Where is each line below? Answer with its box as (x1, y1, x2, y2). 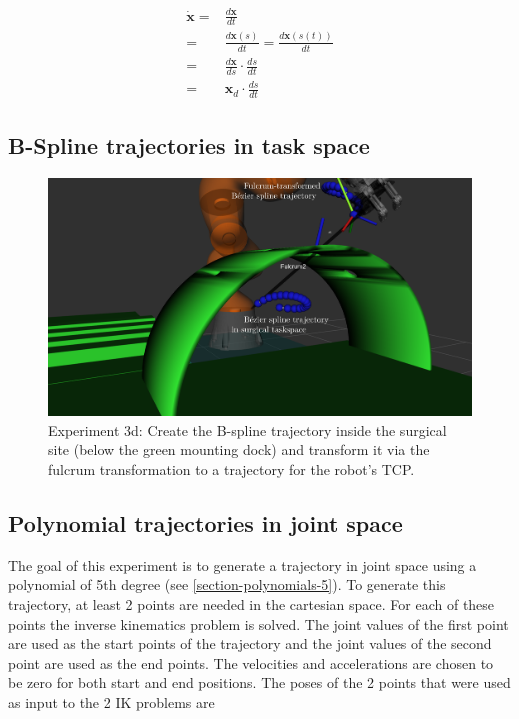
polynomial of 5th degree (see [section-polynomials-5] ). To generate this (8, 574, 446, 595)
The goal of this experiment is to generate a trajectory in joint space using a (8, 554, 477, 575)
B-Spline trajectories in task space (8, 129, 370, 160)
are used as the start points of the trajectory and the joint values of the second (8, 633, 492, 654)
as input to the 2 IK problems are (8, 691, 215, 712)
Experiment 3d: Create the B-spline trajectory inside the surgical (48, 419, 447, 440)
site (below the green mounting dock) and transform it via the (48, 439, 430, 460)
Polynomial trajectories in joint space (8, 507, 403, 538)
